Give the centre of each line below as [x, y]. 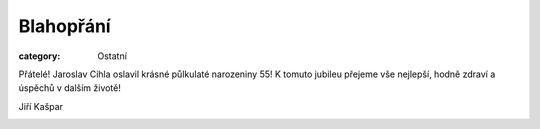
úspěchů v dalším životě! [70, 88]
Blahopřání [64, 26]
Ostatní [112, 56]
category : [39, 56]
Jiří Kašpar [41, 106]
